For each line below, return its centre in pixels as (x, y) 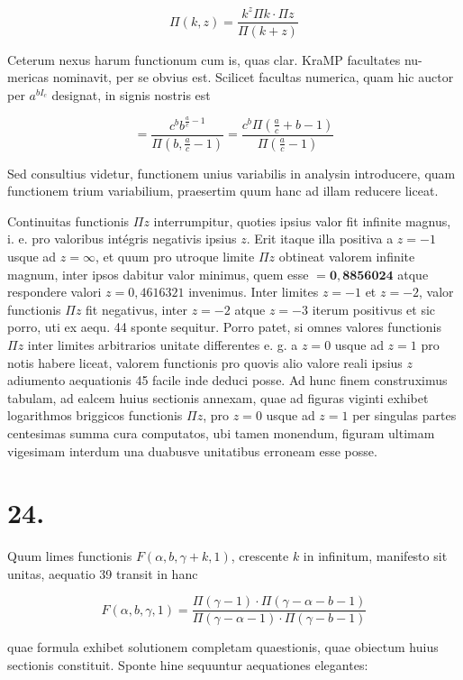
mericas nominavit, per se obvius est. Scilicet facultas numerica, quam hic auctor (231, 77)
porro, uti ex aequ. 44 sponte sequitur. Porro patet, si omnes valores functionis (224, 327)
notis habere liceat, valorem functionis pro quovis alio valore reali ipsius (205, 362)
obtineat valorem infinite (347, 256)
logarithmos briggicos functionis (95, 415)
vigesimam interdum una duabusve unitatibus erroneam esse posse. (192, 450)
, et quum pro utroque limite (175, 256)
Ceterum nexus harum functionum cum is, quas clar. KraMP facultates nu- (215, 59)
